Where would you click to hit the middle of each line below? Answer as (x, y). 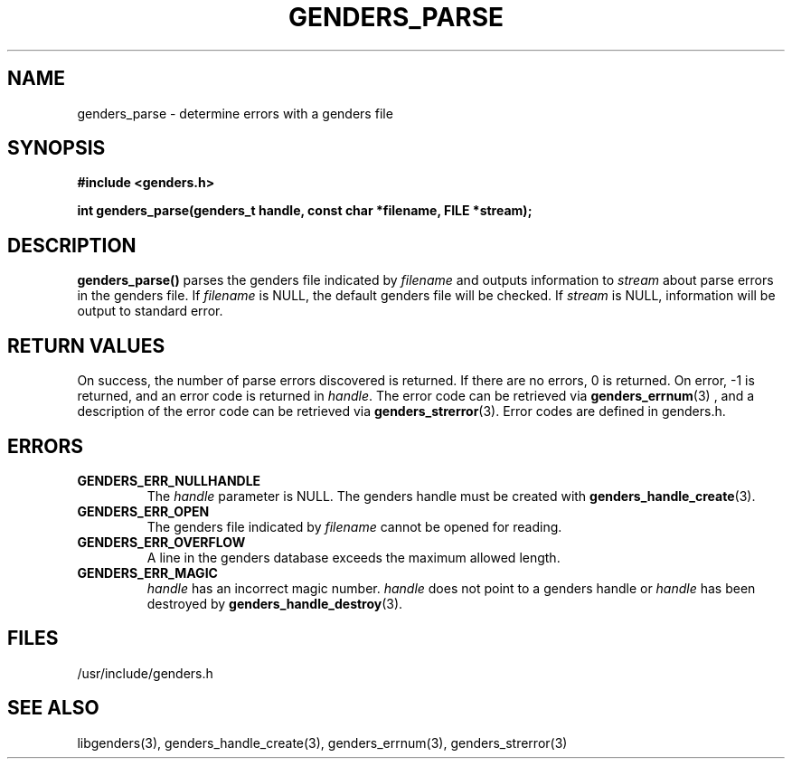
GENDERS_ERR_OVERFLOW (161, 542)
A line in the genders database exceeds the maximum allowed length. (354, 557)
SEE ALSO (53, 708)
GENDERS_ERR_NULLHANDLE (169, 480)
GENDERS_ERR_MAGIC (147, 572)
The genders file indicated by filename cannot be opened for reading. (354, 526)
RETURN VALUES (86, 345)
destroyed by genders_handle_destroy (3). (275, 603)
